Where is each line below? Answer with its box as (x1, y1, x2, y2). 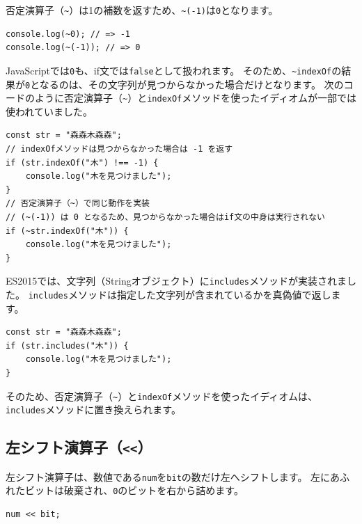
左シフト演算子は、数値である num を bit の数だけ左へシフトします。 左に (6, 469, 331, 484)
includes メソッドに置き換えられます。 (6, 402, 181, 417)
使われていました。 (6, 104, 93, 118)
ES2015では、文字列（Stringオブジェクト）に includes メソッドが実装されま (6, 273, 347, 288)
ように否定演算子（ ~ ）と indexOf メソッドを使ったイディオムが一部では (34, 90, 356, 105)
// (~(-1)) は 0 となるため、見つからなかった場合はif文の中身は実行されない (6, 212, 326, 222)
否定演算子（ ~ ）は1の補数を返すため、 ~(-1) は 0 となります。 (6, 3, 278, 17)
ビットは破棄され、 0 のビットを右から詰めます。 (24, 483, 244, 498)
